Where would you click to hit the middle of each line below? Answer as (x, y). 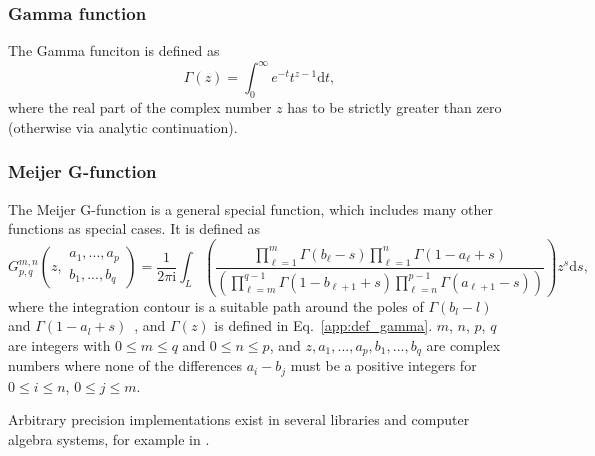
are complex (463, 344)
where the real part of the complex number (140, 107)
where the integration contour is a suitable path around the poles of (216, 305)
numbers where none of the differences (125, 365)
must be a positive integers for (383, 365)
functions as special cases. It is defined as (134, 228)
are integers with (59, 344)
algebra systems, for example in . (109, 438)
